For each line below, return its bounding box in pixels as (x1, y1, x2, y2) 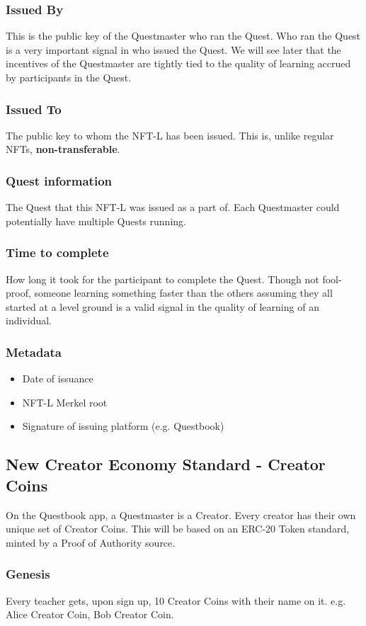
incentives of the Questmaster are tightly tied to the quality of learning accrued (6, 56, 351, 71)
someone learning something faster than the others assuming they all (34, 285, 333, 300)
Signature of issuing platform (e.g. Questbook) (22, 419, 224, 433)
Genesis (6, 565, 50, 583)
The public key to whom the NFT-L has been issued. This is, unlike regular (6, 127, 334, 142)
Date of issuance (22, 371, 93, 386)
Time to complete (6, 244, 109, 261)
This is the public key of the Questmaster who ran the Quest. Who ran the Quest (6, 28, 361, 43)
